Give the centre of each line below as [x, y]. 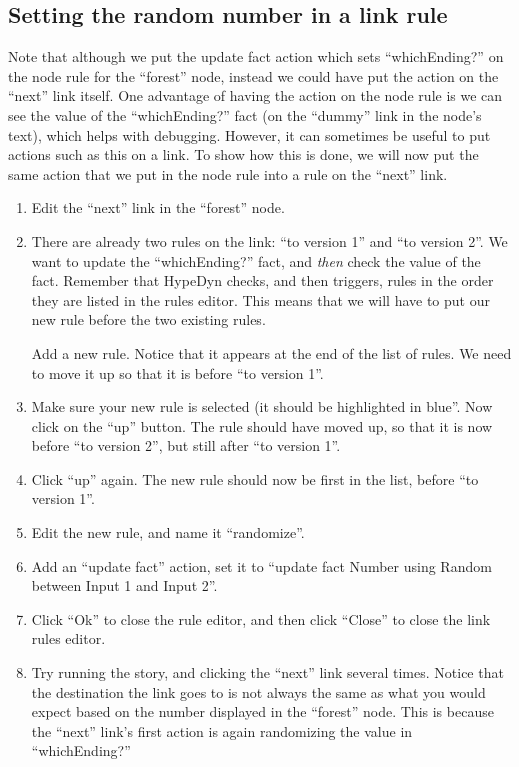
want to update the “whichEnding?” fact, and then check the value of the [256, 260]
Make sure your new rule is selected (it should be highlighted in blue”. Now [262, 406]
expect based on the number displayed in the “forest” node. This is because [262, 711]
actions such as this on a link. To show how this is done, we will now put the [243, 154]
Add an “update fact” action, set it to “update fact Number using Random [261, 565]
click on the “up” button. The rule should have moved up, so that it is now [262, 425]
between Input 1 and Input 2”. [124, 585]
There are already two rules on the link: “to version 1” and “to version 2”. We [269, 240]
